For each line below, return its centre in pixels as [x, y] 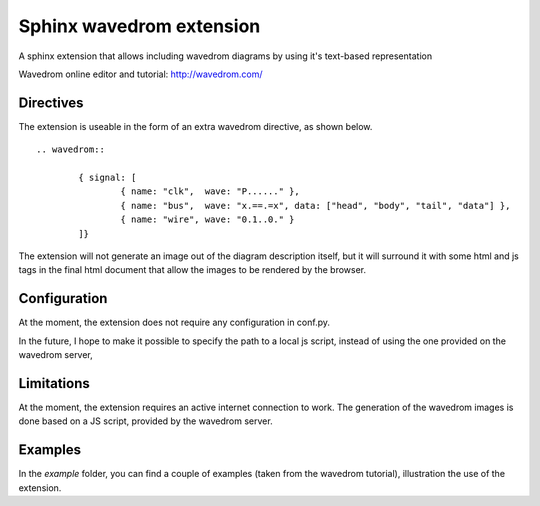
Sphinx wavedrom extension [139, 26]
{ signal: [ [107, 178]
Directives [51, 102]
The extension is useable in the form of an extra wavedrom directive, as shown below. [195, 126]
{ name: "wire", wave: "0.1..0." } [207, 219]
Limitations [54, 383]
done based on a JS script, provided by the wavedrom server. [146, 421]
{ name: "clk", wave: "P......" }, [210, 191]
